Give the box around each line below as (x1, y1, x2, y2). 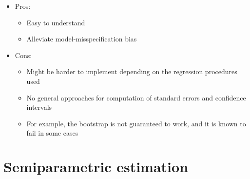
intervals (26, 102, 52, 112)
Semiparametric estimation (3, 157, 189, 177)
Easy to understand (26, 17, 85, 27)
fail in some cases (26, 128, 78, 138)
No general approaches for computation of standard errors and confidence (26, 92, 246, 102)
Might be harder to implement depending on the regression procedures (26, 66, 237, 77)
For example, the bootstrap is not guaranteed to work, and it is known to (26, 118, 246, 128)
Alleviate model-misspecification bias (26, 34, 137, 44)
